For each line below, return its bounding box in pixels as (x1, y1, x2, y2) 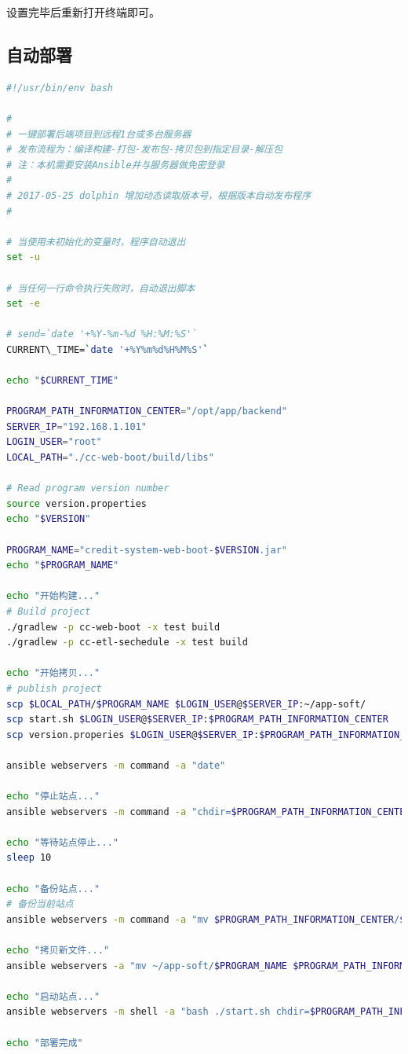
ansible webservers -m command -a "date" (6, 759, 226, 771)
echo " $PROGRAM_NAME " (6, 560, 119, 571)
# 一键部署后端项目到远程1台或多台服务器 (6, 128, 191, 140)
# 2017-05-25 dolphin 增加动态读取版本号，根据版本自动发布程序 (6, 189, 311, 201)
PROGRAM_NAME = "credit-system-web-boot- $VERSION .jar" (6, 544, 287, 556)
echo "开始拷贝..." (6, 667, 100, 679)
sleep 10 (6, 852, 52, 864)
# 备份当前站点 (6, 898, 74, 910)
